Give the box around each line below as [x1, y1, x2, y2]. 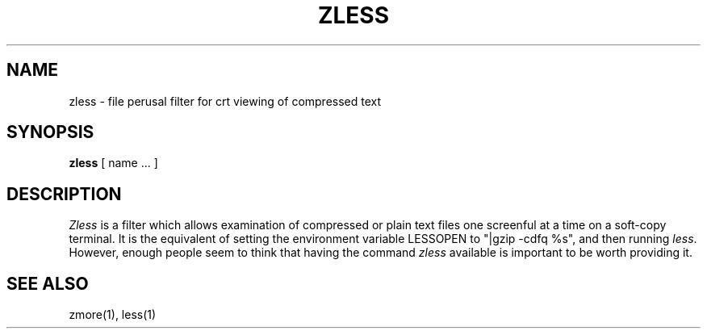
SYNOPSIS [6, 122, 94, 143]
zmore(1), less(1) [69, 308, 157, 322]
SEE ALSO [6, 273, 89, 294]
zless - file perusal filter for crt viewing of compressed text [69, 94, 382, 108]
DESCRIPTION [6, 183, 122, 204]
